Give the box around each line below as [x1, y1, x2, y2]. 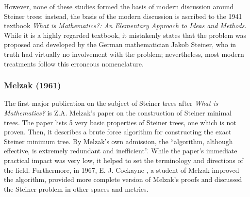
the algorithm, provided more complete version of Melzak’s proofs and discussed [4, 174, 242, 184]
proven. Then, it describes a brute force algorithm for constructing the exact [4, 127, 232, 137]
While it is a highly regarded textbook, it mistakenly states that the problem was [4, 30, 247, 40]
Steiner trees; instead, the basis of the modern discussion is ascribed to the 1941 [4, 11, 242, 21]
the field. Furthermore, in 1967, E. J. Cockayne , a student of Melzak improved [4, 164, 239, 175]
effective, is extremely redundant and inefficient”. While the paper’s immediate [4, 146, 237, 156]
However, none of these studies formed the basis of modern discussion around [4, 1, 234, 11]
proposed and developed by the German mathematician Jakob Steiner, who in [4, 39, 236, 49]
